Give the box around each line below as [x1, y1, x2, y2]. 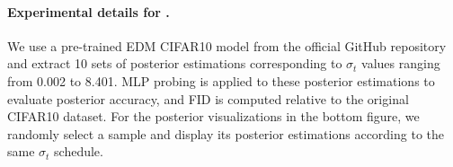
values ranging [361, 54, 440, 73]
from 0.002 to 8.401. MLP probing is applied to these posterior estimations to [7, 71, 435, 90]
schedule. [54, 142, 103, 161]
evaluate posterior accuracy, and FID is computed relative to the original [7, 89, 409, 108]
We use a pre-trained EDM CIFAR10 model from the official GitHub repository [7, 36, 447, 55]
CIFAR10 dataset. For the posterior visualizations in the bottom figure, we [7, 107, 420, 126]
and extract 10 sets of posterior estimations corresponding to [7, 54, 342, 73]
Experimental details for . [7, 2, 170, 21]
